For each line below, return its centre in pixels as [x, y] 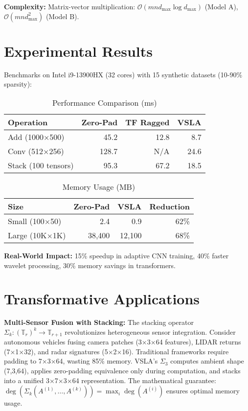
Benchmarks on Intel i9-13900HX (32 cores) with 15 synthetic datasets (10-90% [123, 74]
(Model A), [221, 6]
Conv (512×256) [36, 151]
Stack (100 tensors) [41, 165]
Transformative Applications [102, 299]
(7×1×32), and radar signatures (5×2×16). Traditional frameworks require [116, 351]
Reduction [169, 206]
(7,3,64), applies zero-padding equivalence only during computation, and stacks [122, 371]
